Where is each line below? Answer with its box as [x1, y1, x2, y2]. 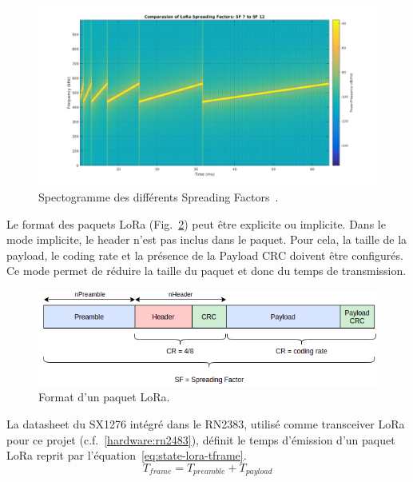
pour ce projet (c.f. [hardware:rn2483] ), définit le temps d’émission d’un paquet [6, 431, 395, 448]
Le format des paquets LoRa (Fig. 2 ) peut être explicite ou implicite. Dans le [6, 215, 386, 232]
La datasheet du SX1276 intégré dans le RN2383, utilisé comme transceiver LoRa [6, 416, 405, 432]
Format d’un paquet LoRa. [38, 388, 170, 405]
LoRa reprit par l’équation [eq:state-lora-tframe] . [6, 447, 247, 464]
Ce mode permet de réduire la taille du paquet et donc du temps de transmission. [6, 262, 407, 279]
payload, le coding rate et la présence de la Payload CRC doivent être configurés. [6, 246, 403, 263]
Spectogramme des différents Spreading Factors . [38, 189, 279, 205]
